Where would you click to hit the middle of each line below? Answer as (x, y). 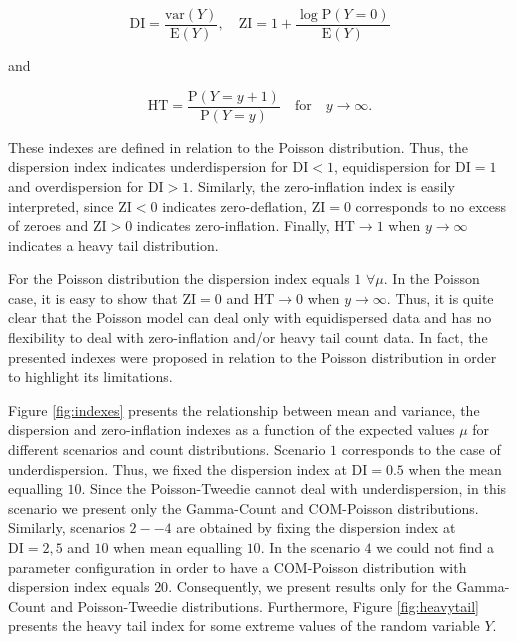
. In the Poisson (431, 278)
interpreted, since (61, 205)
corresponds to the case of (421, 449)
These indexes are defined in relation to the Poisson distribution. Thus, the (238, 146)
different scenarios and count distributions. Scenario (167, 449)
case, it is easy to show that (93, 297)
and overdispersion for (76, 185)
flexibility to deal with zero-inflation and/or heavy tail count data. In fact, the (248, 337)
